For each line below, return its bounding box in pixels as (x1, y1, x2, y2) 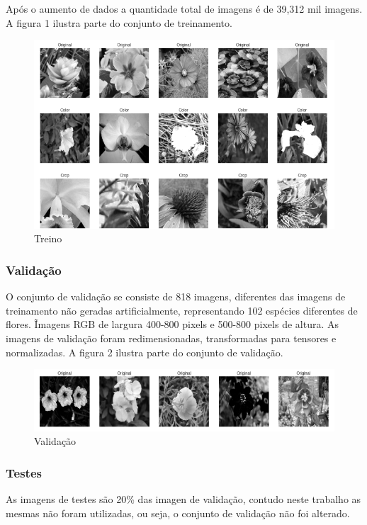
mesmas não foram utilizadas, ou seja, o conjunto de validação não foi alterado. (6, 505, 350, 520)
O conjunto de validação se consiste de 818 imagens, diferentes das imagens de (6, 289, 346, 304)
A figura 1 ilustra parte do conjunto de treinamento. (6, 15, 232, 30)
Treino (34, 231, 62, 246)
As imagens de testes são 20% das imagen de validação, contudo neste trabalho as (6, 492, 361, 507)
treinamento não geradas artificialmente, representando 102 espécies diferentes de (6, 303, 358, 317)
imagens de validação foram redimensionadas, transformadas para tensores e (6, 330, 337, 345)
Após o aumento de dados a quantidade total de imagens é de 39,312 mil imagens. (6, 1, 363, 16)
